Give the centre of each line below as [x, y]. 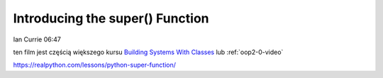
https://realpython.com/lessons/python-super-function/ [95, 65]
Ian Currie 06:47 [37, 39]
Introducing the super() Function [111, 18]
